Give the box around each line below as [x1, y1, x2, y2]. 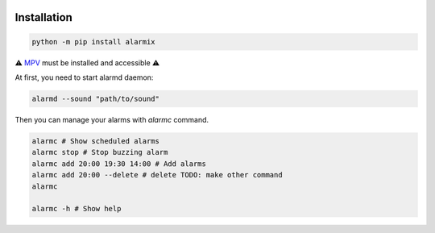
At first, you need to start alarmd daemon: [14, 73, 154, 82]
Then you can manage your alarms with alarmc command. [14, 114, 209, 124]
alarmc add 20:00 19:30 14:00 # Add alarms [31, 159, 207, 169]
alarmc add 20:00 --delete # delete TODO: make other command [31, 170, 283, 180]
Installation [14, 10, 72, 24]
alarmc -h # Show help [31, 204, 122, 214]
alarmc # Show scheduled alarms [31, 136, 160, 145]
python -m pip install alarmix [31, 37, 156, 46]
